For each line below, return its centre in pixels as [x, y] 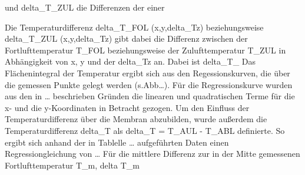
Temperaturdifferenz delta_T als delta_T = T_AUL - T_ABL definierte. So [145, 130]
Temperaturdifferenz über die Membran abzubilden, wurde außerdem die [136, 119]
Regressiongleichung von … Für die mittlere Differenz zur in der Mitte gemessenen [152, 154]
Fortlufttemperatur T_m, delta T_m [72, 165]
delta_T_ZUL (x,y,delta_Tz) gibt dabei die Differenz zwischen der [126, 38]
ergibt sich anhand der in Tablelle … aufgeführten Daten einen [117, 142]
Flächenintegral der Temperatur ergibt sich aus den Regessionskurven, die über [147, 73]
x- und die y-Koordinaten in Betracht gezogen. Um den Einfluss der [127, 107]
